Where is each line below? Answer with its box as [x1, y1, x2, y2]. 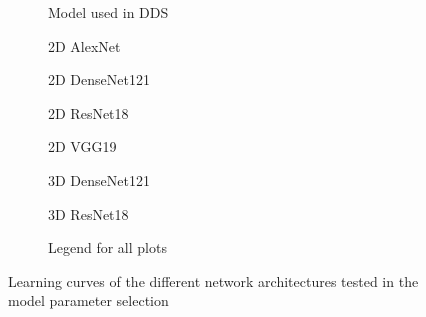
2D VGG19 [48, 136, 117, 157]
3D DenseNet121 [48, 169, 150, 190]
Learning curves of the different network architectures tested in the [8, 270, 419, 291]
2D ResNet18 [48, 102, 129, 123]
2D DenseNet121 [48, 69, 150, 90]
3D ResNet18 [48, 203, 129, 224]
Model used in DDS [48, 2, 169, 22]
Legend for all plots [48, 237, 167, 258]
